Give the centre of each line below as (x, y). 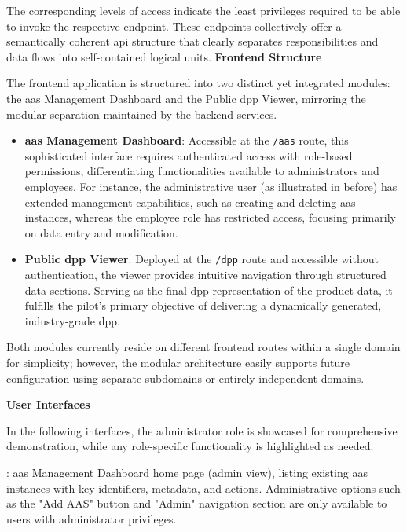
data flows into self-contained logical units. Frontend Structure (164, 56)
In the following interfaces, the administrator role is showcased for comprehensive (202, 430)
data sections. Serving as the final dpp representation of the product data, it (209, 290)
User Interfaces (48, 404)
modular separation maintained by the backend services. (142, 114)
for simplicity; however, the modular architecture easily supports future (178, 362)
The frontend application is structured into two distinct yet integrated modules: (198, 83)
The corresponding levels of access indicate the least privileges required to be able (203, 10)
